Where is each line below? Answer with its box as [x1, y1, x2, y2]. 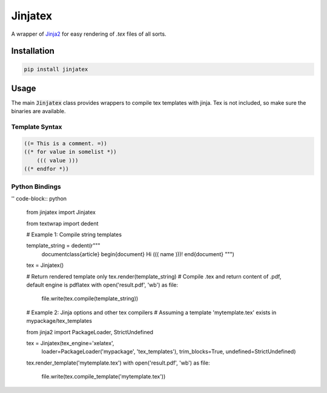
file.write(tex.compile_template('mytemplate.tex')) [41, 373, 166, 380]
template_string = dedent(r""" [26, 242, 101, 249]
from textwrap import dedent [26, 220, 99, 227]
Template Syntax [11, 123, 62, 131]
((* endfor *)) [24, 165, 69, 173]
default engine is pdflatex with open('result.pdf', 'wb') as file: [26, 282, 179, 289]
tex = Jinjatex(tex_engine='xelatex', [26, 339, 114, 346]
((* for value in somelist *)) [24, 148, 117, 156]
